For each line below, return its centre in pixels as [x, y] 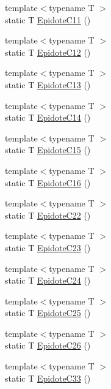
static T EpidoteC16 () [48, 182]
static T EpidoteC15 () [48, 150]
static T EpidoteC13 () [48, 84]
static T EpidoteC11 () [48, 19]
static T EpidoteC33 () [48, 378]
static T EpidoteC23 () [48, 247]
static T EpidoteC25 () [48, 313]
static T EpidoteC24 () [48, 280]
